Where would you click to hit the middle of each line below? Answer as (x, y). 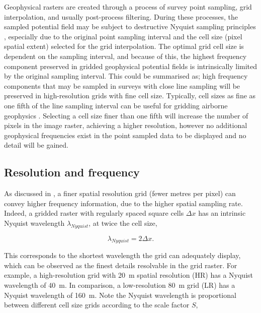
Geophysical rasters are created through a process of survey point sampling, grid (128, 7)
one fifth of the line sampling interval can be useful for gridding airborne (116, 105)
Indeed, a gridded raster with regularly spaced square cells (94, 213)
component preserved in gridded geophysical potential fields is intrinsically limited (131, 66)
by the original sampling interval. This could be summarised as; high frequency (126, 76)
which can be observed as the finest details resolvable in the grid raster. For (121, 265)
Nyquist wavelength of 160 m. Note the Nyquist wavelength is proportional (120, 295)
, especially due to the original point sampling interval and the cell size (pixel (123, 36)
